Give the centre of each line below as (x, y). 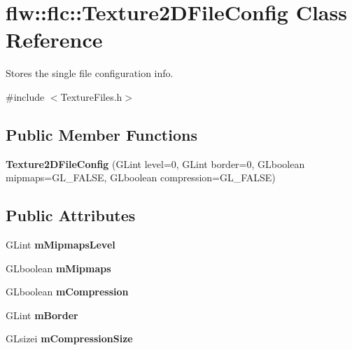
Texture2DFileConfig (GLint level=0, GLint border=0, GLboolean (155, 163)
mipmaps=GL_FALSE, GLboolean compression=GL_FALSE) (141, 177)
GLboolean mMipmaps (58, 268)
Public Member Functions (101, 134)
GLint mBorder (42, 315)
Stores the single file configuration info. (90, 73)
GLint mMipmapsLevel (61, 245)
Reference (54, 40)
